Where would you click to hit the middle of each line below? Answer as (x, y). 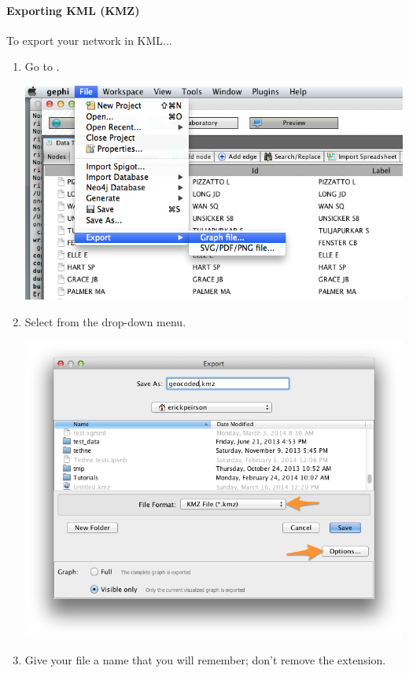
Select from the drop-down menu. (105, 321)
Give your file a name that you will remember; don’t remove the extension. (205, 660)
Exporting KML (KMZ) (73, 10)
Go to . (42, 66)
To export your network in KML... (89, 40)
